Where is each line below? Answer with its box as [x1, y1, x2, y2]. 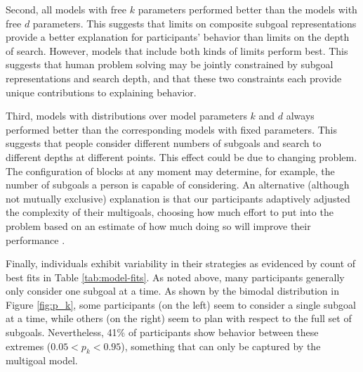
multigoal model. [6, 353, 78, 368]
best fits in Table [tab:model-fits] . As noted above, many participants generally [6, 269, 345, 284]
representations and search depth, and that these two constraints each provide [6, 70, 342, 85]
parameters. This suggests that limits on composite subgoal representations [32, 15, 357, 30]
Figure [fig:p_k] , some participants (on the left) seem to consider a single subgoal [6, 297, 356, 312]
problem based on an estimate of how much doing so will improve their [6, 218, 311, 233]
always [286, 108, 315, 123]
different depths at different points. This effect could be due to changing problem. [6, 149, 357, 164]
